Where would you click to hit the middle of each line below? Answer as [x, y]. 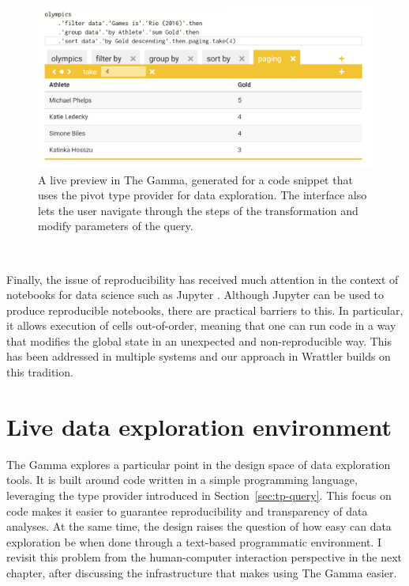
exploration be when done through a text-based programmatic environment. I [194, 541]
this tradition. [40, 372]
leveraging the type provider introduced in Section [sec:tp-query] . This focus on [199, 495]
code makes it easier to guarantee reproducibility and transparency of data [187, 510]
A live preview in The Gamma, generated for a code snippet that [195, 179]
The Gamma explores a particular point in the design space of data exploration [199, 464]
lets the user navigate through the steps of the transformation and [198, 210]
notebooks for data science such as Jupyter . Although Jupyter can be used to [195, 295]
